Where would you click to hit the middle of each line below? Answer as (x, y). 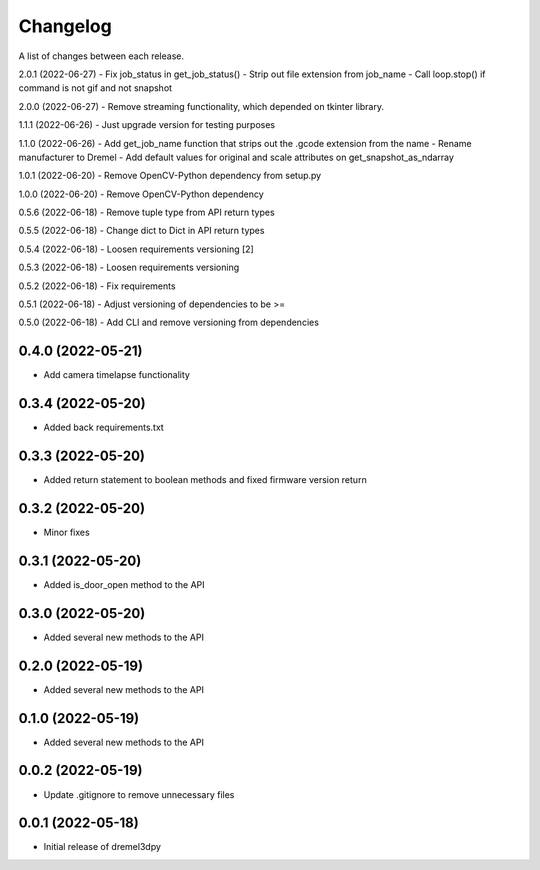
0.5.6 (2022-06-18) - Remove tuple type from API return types (146, 212)
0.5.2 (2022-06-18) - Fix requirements (97, 286)
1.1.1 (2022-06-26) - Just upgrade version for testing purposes (146, 125)
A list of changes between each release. (101, 56)
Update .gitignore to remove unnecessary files (139, 794)
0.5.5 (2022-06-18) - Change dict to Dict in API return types (141, 231)
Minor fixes (66, 532)
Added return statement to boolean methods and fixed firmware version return (205, 480)
